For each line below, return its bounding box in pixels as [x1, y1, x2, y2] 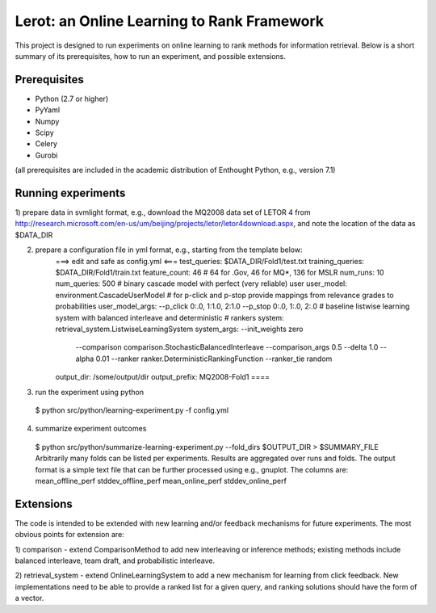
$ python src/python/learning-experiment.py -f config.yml [35, 405, 229, 415]
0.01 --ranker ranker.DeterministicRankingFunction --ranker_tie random [95, 354, 333, 363]
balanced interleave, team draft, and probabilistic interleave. [15, 556, 216, 565]
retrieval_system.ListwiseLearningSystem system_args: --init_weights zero [55, 324, 304, 334]
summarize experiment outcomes [35, 424, 147, 434]
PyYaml [35, 105, 61, 115]
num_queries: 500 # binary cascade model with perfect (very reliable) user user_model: [55, 279, 347, 288]
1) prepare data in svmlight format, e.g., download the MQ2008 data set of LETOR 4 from [15, 208, 311, 217]
